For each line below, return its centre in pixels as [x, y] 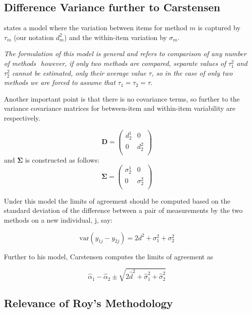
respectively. [22, 117]
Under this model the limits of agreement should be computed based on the [117, 200]
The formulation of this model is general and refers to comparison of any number [125, 53]
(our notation [34, 37]
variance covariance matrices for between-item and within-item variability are [120, 108]
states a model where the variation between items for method [96, 28]
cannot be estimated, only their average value [79, 73]
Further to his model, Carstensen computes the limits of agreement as [109, 256]
